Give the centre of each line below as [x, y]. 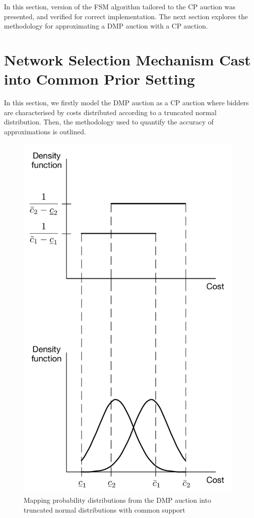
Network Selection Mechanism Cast [127, 59]
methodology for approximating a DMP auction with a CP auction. [106, 26]
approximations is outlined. [45, 131]
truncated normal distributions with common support [105, 509]
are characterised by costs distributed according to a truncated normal [110, 112]
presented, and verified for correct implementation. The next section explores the [126, 16]
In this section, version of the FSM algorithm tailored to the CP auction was [120, 6]
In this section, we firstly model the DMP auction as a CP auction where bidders [127, 103]
